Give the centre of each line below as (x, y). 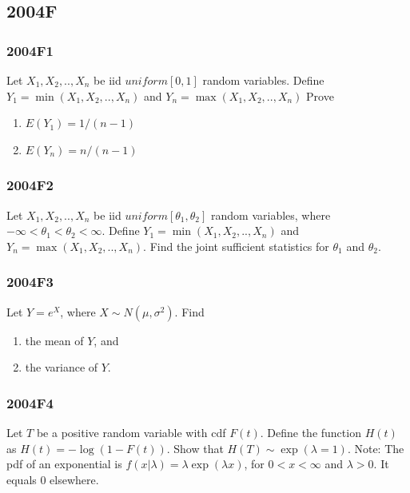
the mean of (54, 340)
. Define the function (310, 432)
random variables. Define (263, 80)
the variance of (62, 367)
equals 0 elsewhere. (53, 479)
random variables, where (271, 215)
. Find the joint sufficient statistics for (236, 246)
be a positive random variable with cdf (131, 432)
